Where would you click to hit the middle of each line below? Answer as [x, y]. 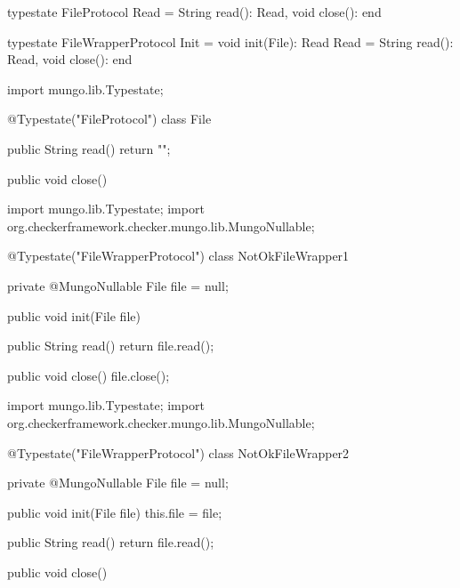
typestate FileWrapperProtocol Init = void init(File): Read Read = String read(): [230, 41]
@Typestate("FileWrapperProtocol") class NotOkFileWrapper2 [178, 452]
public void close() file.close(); [89, 375]
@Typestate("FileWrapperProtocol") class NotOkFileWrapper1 [178, 256]
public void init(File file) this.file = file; [115, 512]
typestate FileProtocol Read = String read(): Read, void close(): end [194, 12]
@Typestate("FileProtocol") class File [109, 119]
